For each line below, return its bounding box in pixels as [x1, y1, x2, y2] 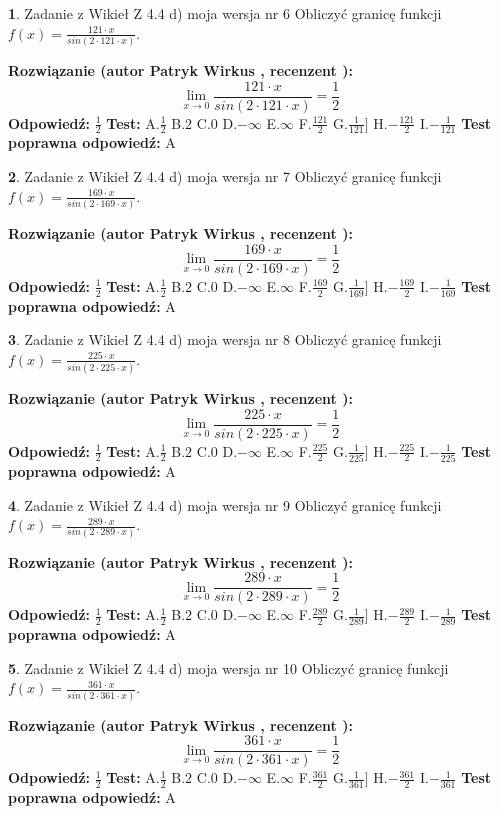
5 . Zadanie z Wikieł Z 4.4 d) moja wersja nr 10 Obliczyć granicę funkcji [8, 657, 449, 678]
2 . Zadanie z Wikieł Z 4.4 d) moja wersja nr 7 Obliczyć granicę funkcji [8, 166, 442, 187]
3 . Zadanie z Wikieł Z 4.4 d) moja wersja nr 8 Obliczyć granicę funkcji [8, 329, 442, 350]
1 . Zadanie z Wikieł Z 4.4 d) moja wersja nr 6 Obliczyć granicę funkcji [8, 3, 442, 23]
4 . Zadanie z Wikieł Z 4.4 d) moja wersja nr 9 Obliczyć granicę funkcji [8, 494, 442, 515]
